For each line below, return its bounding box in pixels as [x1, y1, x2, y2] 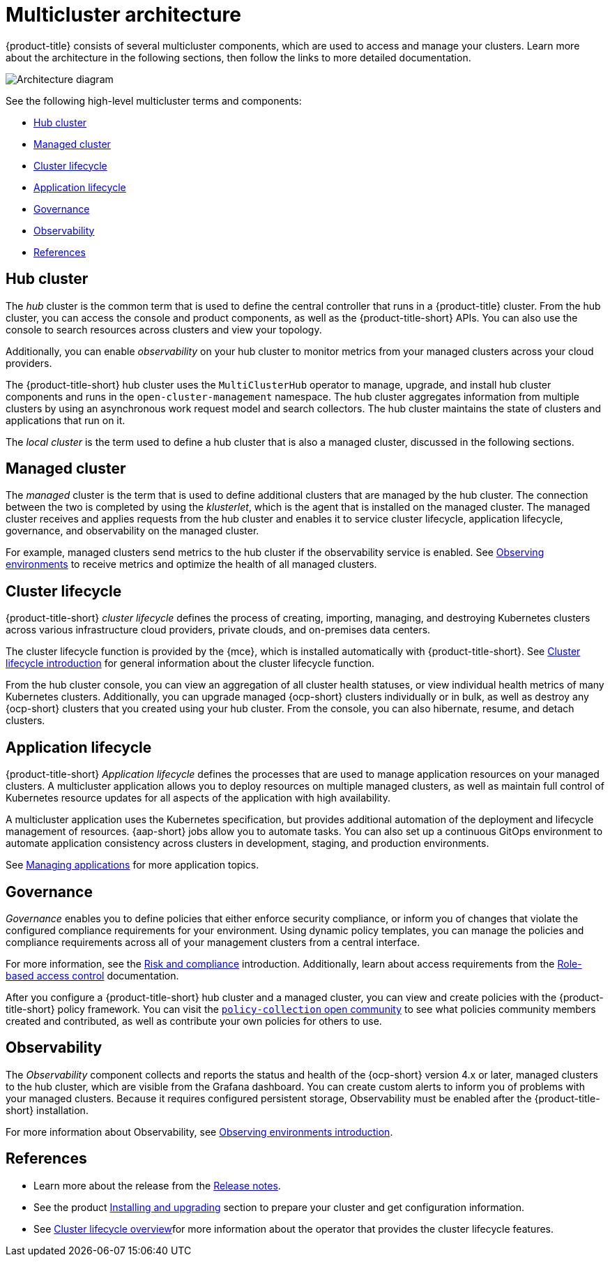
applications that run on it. [6, 414, 125, 426]
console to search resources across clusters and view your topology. [6, 323, 322, 336]
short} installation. [6, 1104, 89, 1116]
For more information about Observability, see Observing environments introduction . [6, 1125, 393, 1138]
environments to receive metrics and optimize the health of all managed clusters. [6, 558, 377, 571]
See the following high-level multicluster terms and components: [6, 94, 302, 107]
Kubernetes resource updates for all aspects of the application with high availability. [6, 792, 390, 804]
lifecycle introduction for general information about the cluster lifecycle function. [6, 657, 375, 670]
